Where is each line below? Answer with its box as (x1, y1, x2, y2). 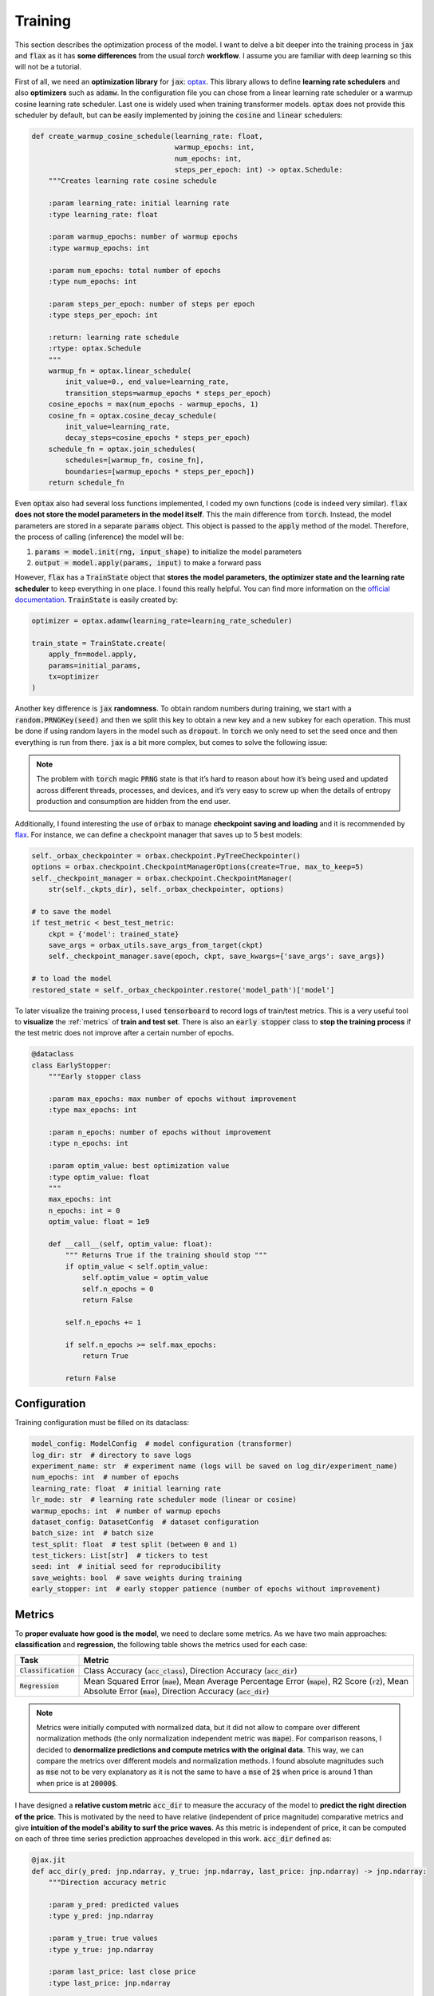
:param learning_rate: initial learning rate (48, 199, 230, 208)
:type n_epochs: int (48, 1139, 129, 1148)
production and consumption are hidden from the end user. (36, 797, 231, 806)
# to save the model (31, 907, 112, 916)
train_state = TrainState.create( (31, 639, 167, 648)
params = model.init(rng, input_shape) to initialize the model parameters (34, 547, 302, 556)
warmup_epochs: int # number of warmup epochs (31, 1506, 221, 1515)
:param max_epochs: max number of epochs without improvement (48, 1094, 297, 1103)
